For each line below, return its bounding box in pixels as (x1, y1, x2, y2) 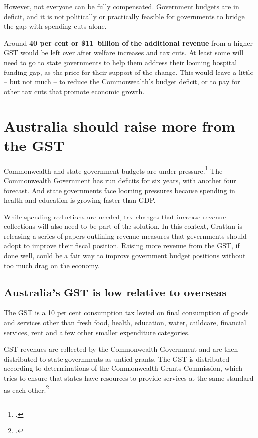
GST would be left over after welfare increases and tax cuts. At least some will (4, 47, 244, 58)
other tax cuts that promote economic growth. (4, 86, 145, 96)
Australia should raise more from (4, 115, 235, 136)
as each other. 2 (4, 383, 49, 395)
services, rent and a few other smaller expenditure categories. (4, 327, 190, 337)
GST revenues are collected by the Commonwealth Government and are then (4, 344, 238, 354)
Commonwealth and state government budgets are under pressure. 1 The (4, 164, 223, 176)
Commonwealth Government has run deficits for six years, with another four (4, 175, 236, 185)
